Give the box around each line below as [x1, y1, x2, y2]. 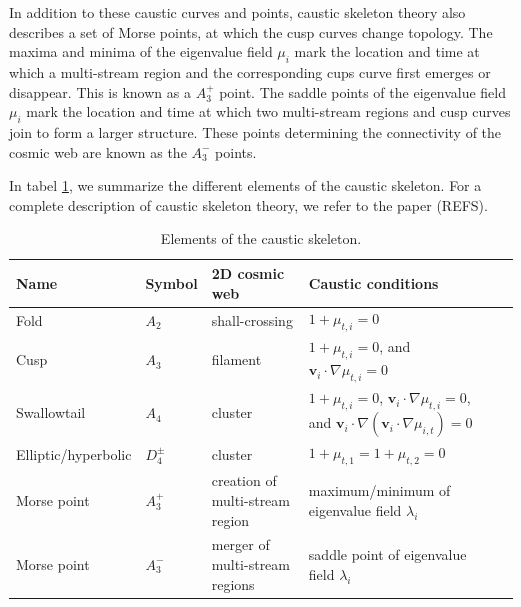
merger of [211, 534, 270, 555]
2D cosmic [211, 262, 285, 283]
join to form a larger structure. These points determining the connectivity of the [9, 121, 502, 142]
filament [211, 349, 262, 370]
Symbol [145, 272, 198, 293]
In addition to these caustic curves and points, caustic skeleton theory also [9, 2, 466, 22]
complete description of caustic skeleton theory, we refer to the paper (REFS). [9, 194, 488, 215]
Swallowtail [16, 402, 86, 423]
